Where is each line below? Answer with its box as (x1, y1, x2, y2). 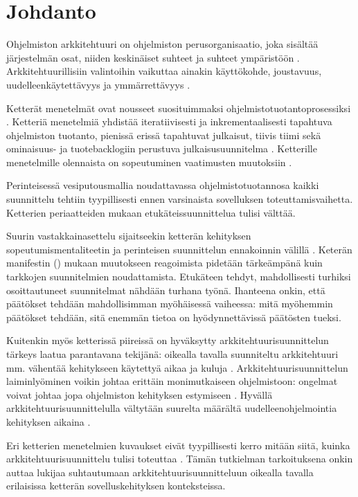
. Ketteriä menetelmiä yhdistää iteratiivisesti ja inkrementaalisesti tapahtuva (6, 114, 332, 129)
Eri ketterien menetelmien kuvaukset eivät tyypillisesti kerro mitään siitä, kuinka (6, 437, 350, 452)
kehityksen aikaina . (6, 414, 91, 428)
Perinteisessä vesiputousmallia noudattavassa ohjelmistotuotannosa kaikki (6, 178, 319, 192)
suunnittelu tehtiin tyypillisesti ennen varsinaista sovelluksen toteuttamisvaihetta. (6, 192, 353, 206)
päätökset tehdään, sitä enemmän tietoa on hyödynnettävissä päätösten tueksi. (6, 309, 341, 324)
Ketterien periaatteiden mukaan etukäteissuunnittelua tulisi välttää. (6, 205, 296, 219)
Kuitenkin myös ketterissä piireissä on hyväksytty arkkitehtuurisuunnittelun (6, 333, 329, 347)
